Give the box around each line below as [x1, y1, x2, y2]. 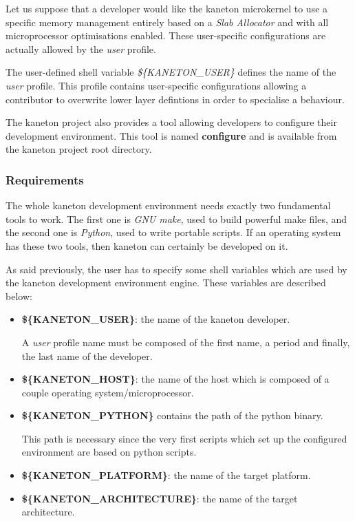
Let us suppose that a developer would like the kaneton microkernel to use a [6, 1, 328, 15]
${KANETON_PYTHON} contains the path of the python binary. [21, 408, 323, 423]
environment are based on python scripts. [21, 445, 197, 459]
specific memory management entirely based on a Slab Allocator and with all [6, 14, 329, 29]
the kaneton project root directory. [6, 142, 152, 156]
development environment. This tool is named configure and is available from [6, 128, 337, 142]
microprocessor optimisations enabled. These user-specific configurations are [6, 28, 326, 43]
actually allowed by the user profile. [6, 41, 156, 56]
